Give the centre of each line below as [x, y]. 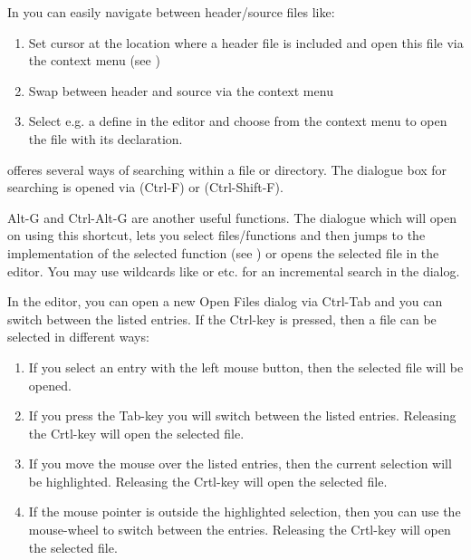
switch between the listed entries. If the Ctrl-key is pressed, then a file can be [222, 319]
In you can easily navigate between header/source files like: [171, 12]
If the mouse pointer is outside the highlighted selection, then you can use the [245, 512]
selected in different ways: [78, 337]
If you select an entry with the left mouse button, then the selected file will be [246, 367]
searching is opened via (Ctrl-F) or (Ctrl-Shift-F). [145, 187]
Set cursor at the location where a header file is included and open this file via [246, 42]
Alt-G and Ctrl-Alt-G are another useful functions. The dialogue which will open [232, 217]
